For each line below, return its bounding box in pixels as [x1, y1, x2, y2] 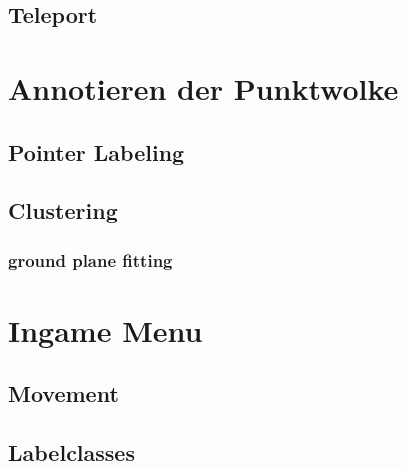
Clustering [8, 195, 118, 226]
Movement [8, 378, 119, 409]
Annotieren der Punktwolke [8, 67, 399, 108]
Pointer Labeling [8, 136, 185, 167]
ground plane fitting [8, 247, 173, 272]
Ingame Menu [8, 309, 203, 350]
